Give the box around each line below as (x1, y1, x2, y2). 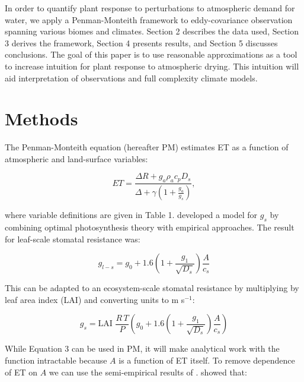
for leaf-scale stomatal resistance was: (5, 232, 140, 245)
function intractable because (5, 353, 107, 366)
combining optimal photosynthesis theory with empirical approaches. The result (5, 220, 295, 233)
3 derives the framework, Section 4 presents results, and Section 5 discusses (5, 36, 278, 49)
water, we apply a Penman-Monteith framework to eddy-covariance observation (5, 13, 293, 26)
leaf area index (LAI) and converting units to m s (5, 293, 185, 305)
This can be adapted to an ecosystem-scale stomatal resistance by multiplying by (5, 282, 299, 294)
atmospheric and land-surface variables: (5, 152, 148, 165)
